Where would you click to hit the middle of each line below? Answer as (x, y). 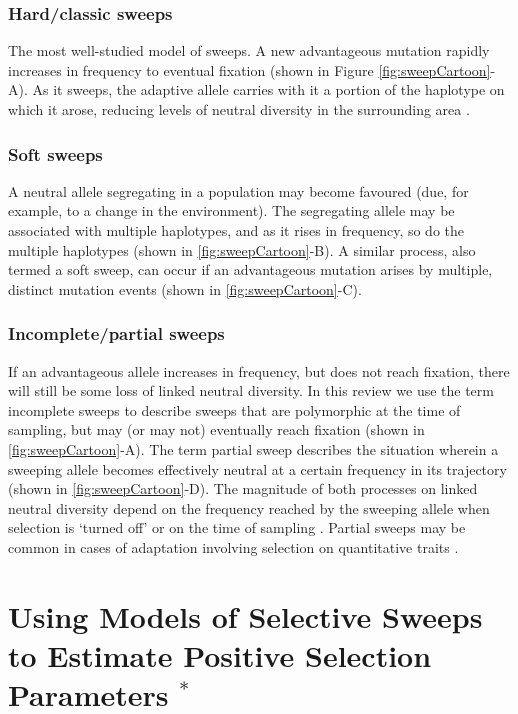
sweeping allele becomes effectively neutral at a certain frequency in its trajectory (257, 468)
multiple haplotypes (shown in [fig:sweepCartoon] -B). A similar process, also (242, 249)
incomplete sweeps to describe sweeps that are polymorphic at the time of (234, 409)
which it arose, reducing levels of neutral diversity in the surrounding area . (239, 109)
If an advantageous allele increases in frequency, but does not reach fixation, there (259, 370)
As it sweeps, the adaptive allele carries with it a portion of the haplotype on (268, 89)
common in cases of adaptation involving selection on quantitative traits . (233, 546)
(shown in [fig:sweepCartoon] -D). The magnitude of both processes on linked (243, 488)
